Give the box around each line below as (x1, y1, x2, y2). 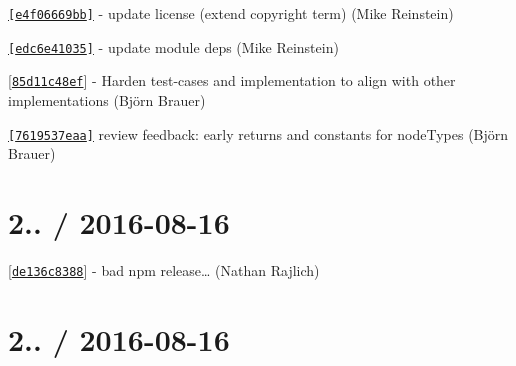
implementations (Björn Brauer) (8, 89, 206, 110)
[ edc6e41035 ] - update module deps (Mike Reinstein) (8, 36, 339, 57)
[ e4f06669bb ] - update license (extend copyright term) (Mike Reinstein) (8, 3, 454, 23)
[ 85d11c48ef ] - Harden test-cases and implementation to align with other (8, 70, 456, 91)
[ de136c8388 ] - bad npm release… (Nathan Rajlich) (8, 259, 320, 280)
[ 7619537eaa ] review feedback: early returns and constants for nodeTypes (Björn (8, 123, 509, 144)
